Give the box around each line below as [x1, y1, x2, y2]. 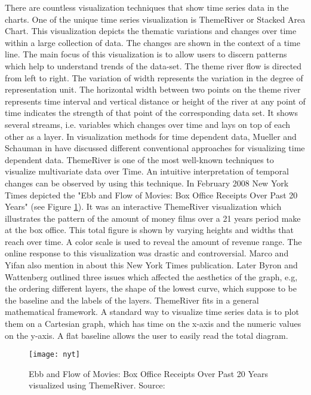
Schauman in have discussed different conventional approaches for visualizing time [5, 142, 305, 154]
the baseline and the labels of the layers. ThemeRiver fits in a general [5, 293, 259, 306]
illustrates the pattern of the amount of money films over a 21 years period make [5, 212, 301, 224]
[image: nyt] [29, 350, 80, 359]
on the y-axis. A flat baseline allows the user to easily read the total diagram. [5, 329, 288, 341]
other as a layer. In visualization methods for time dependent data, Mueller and [5, 130, 297, 142]
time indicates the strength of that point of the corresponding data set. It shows [5, 106, 298, 119]
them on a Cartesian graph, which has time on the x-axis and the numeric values [5, 317, 301, 330]
